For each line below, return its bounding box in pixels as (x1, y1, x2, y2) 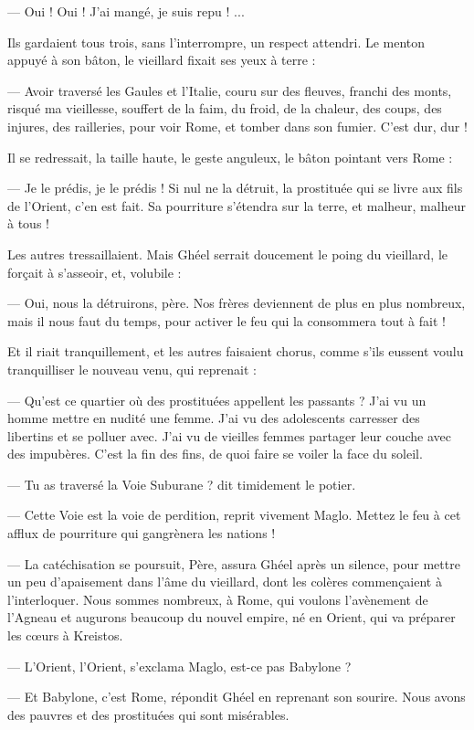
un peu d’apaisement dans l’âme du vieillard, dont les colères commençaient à (7, 572, 442, 591)
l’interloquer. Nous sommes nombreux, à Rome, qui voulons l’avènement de (7, 589, 428, 608)
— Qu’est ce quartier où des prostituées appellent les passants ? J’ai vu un (7, 390, 427, 409)
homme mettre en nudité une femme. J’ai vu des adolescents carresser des (7, 408, 420, 428)
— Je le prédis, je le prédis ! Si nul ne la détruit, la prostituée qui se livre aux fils (7, 178, 463, 197)
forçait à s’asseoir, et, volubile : (7, 262, 182, 281)
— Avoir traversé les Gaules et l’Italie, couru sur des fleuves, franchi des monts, (7, 80, 452, 100)
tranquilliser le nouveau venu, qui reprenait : (7, 359, 257, 378)
